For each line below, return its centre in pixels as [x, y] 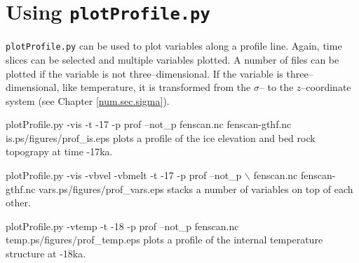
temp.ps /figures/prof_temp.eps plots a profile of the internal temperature [164, 240]
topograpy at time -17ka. [59, 151]
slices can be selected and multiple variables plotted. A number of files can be [172, 59]
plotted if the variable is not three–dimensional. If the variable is [144, 73]
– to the [276, 87]
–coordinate [326, 87]
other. [18, 202]
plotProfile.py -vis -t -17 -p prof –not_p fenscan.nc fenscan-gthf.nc [149, 124]
